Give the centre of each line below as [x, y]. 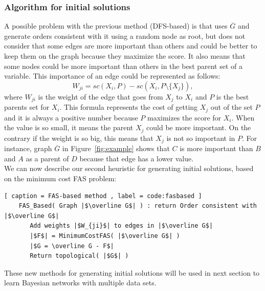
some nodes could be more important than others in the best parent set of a [124, 66]
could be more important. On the [199, 127]
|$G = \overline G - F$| [72, 246]
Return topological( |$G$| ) [79, 256]
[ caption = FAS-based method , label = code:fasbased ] [103, 196]
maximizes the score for [184, 117]
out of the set [231, 107]
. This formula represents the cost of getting [129, 107]
